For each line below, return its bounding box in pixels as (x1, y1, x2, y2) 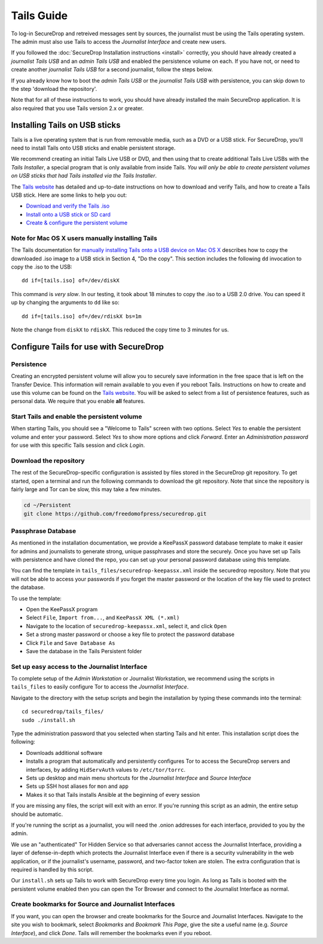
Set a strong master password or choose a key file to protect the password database (26, 631, 234, 638)
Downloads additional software (26, 749, 103, 756)
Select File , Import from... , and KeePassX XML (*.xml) (26, 614, 180, 622)
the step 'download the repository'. (11, 85, 97, 92)
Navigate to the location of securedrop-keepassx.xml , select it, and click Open (26, 622, 227, 629)
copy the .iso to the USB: (11, 263, 72, 270)
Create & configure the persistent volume (26, 219, 128, 227)
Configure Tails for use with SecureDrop (11, 342, 164, 352)
